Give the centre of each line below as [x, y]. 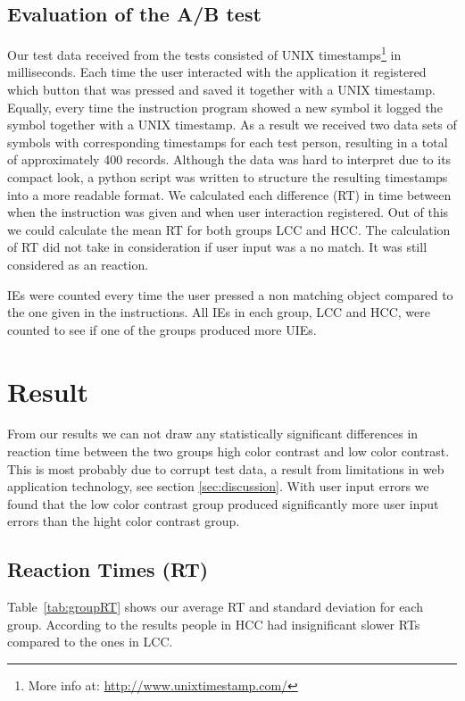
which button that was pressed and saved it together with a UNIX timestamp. [221, 90]
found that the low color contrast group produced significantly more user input [223, 503]
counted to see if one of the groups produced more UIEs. [162, 329]
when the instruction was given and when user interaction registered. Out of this [228, 212]
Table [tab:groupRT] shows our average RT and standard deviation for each [215, 607]
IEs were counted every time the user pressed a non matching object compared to [230, 294]
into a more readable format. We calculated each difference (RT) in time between [229, 194]
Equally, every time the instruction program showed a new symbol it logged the [225, 107]
